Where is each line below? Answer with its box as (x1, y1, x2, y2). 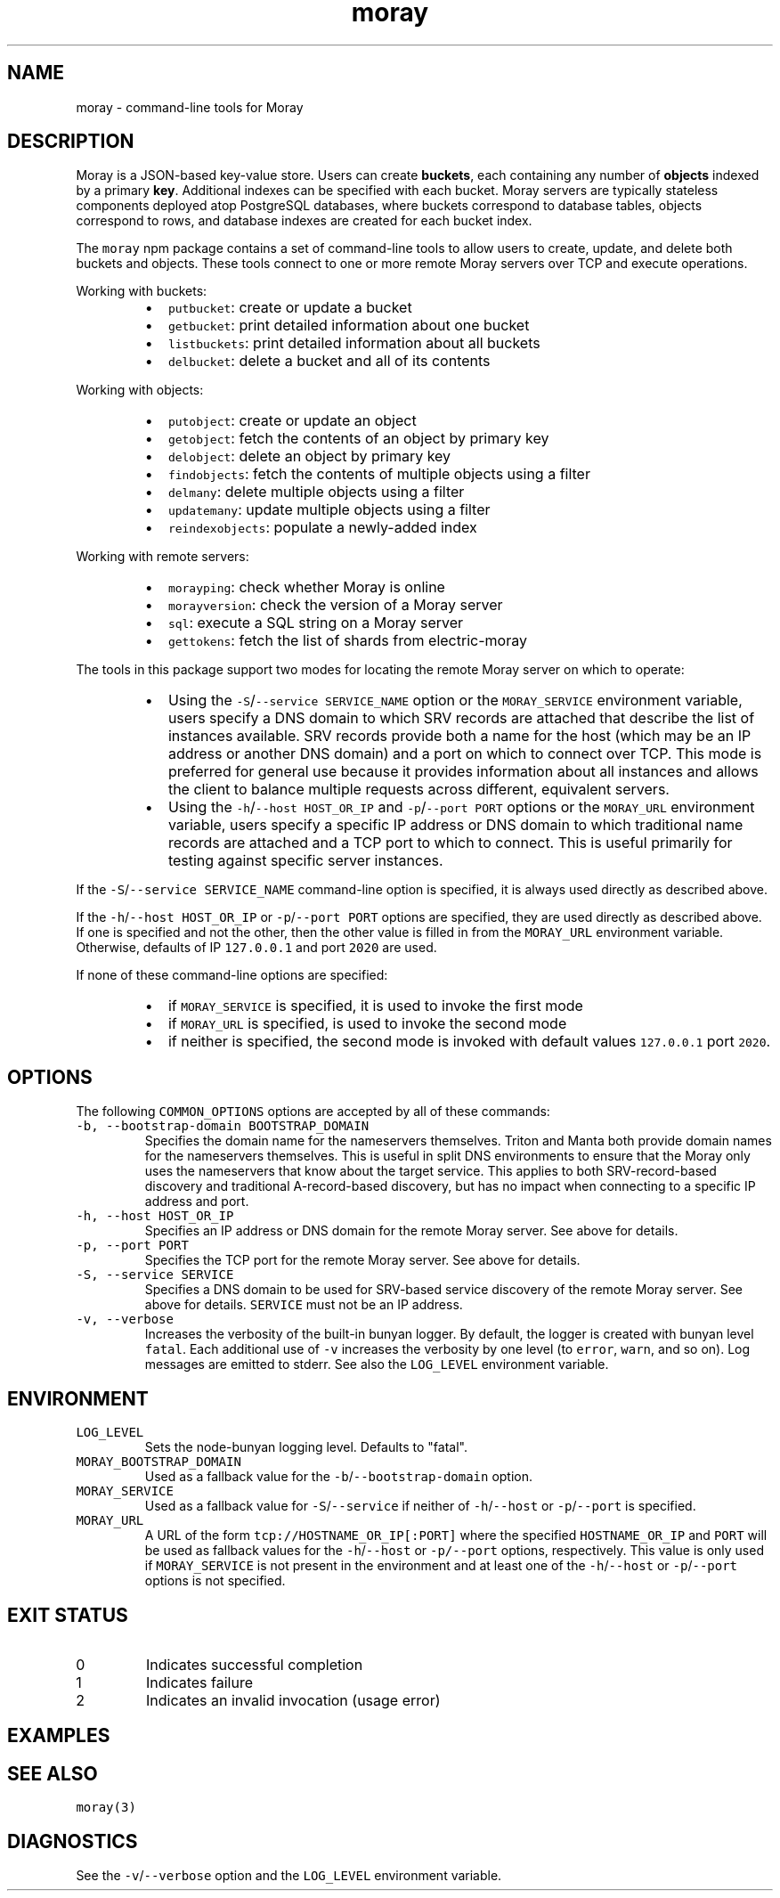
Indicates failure (145, 1673, 253, 1691)
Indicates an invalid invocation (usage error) (145, 1690, 441, 1709)
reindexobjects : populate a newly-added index (167, 518, 477, 537)
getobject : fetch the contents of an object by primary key (167, 429, 549, 448)
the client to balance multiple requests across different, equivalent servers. (167, 780, 670, 799)
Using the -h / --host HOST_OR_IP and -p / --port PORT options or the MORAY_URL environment (167, 798, 755, 817)
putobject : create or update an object (167, 411, 417, 430)
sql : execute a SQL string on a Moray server (167, 614, 464, 632)
